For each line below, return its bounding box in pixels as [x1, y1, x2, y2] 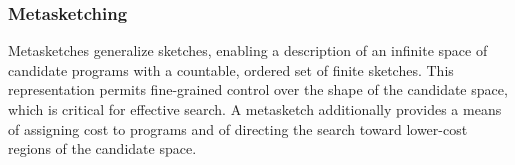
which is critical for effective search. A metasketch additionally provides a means [8, 99, 502, 119]
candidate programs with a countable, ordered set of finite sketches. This [8, 59, 454, 80]
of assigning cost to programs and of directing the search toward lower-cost [8, 118, 468, 139]
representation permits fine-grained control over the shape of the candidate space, [8, 79, 508, 100]
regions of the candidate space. [8, 138, 197, 159]
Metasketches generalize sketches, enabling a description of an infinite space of [8, 40, 488, 61]
